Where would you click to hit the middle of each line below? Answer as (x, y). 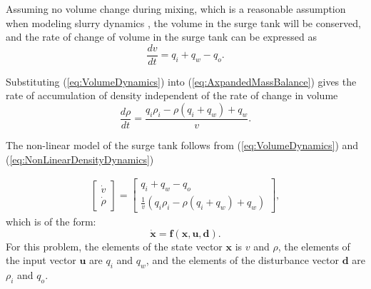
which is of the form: (51, 222)
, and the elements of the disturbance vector (242, 260)
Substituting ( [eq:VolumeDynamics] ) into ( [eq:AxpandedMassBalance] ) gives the (181, 81)
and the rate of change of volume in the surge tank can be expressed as (161, 37)
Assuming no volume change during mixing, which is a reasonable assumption (176, 9)
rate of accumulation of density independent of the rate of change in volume (172, 95)
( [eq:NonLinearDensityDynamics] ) (80, 159)
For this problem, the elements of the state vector (114, 246)
